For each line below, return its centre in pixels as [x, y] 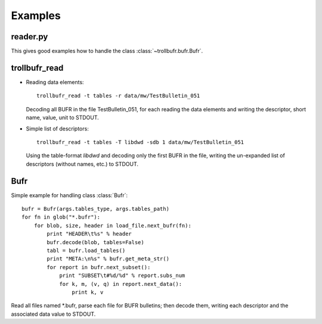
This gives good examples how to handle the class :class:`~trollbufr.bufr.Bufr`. [107, 51]
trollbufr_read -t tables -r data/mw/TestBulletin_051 [118, 96]
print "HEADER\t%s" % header [89, 234]
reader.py [30, 37]
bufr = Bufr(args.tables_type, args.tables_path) [96, 209]
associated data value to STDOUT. [53, 314]
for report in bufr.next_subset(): [99, 267]
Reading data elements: [55, 82]
